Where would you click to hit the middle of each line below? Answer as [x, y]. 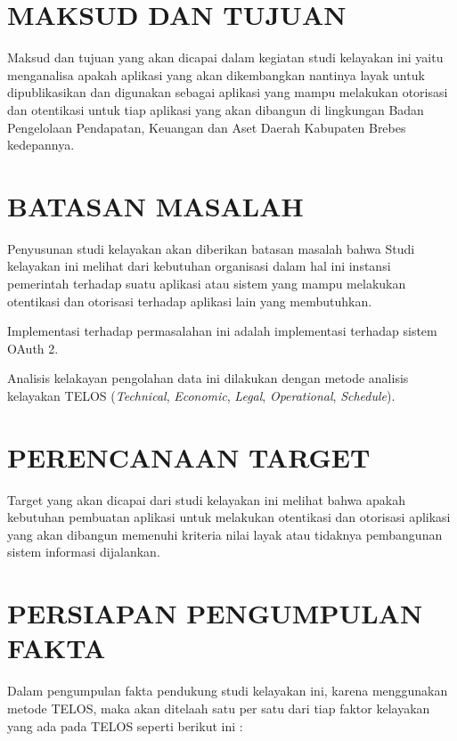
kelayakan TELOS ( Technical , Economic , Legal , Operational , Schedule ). [201, 395]
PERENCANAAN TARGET [189, 456]
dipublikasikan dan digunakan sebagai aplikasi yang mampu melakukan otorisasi [228, 92]
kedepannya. [41, 145]
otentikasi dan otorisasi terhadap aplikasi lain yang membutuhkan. [190, 301]
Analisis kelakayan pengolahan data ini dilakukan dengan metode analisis [208, 378]
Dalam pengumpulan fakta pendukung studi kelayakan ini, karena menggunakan [228, 691]
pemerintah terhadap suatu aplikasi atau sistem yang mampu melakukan [207, 283]
